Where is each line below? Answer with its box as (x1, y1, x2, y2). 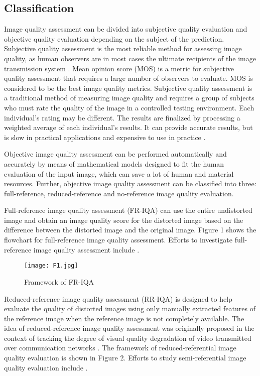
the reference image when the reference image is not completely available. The (4, 313, 244, 323)
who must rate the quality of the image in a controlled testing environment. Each (4, 102, 254, 112)
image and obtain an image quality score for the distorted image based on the (4, 214, 243, 225)
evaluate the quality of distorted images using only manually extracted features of (4, 303, 255, 314)
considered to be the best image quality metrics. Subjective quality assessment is (4, 82, 252, 93)
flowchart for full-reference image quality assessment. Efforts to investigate (4, 234, 233, 245)
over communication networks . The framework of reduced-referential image (4, 342, 236, 353)
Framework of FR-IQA (24, 276, 94, 287)
